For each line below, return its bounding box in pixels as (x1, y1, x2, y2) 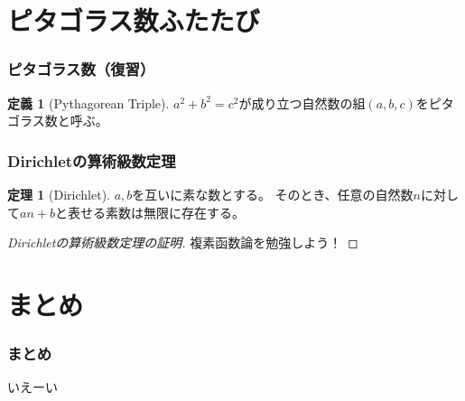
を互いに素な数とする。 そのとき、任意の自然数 (132, 185, 414, 203)
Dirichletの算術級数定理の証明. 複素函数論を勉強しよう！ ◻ (7, 233, 358, 252)
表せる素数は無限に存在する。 (67, 202, 245, 221)
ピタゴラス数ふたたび (7, 2, 260, 39)
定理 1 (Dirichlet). (7, 185, 110, 203)
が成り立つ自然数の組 (238, 93, 366, 112)
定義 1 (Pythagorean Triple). (7, 93, 170, 112)
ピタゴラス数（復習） (7, 58, 155, 80)
